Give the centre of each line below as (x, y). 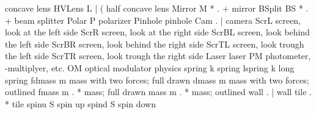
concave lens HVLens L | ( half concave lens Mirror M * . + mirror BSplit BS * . (157, 8)
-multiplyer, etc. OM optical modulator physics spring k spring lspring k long (150, 67)
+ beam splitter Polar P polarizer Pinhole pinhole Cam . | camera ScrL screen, (153, 20)
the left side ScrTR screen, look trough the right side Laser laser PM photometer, (158, 56)
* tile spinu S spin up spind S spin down (80, 103)
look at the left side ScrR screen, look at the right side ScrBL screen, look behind (157, 32)
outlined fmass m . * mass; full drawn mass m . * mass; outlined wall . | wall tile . (158, 92)
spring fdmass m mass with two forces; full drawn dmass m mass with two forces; (157, 80)
